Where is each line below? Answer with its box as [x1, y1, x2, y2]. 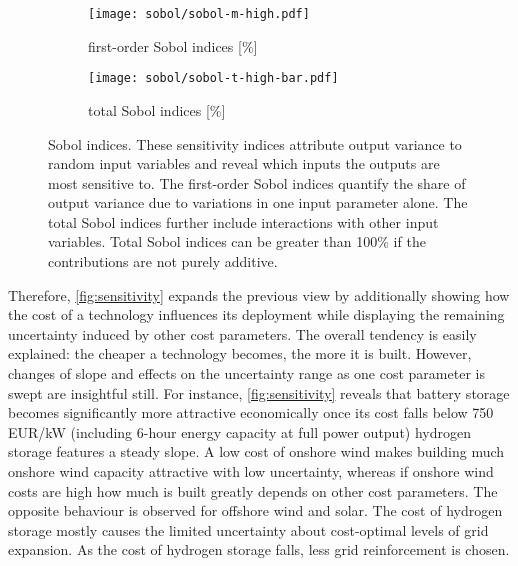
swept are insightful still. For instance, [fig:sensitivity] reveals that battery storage [8, 382, 510, 403]
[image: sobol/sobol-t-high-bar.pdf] [88, 71, 339, 86]
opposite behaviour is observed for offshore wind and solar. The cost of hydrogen [8, 500, 503, 521]
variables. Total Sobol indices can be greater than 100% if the [48, 231, 426, 252]
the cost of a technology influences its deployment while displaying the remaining [8, 304, 505, 325]
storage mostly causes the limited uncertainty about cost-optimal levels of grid [8, 519, 489, 540]
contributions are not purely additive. [48, 251, 278, 272]
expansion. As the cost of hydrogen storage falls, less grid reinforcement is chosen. [8, 539, 510, 560]
